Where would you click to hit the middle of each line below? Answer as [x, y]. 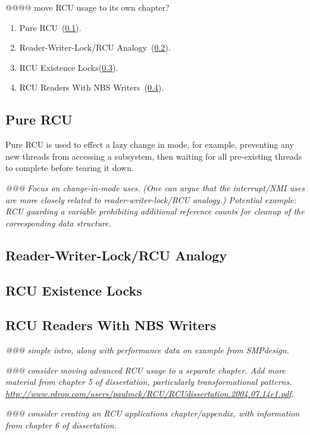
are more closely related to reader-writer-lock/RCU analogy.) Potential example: [151, 199]
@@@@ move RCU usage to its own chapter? [87, 7]
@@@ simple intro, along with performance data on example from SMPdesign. [147, 350]
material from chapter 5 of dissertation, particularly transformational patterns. [149, 382]
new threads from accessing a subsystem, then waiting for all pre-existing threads [154, 156]
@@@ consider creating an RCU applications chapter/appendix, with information [153, 413]
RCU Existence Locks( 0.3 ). [69, 67]
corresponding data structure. [58, 223]
